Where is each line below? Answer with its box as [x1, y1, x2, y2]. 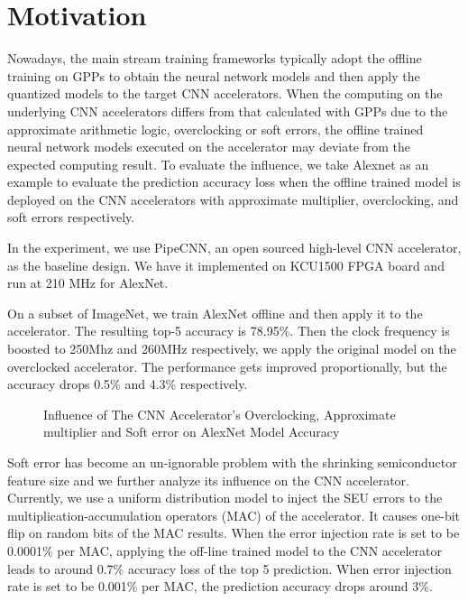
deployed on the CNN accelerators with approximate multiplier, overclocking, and [7, 190, 459, 208]
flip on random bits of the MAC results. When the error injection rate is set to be [7, 523, 460, 542]
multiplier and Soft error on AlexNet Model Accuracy [43, 422, 340, 441]
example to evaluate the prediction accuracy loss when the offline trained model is [7, 172, 461, 191]
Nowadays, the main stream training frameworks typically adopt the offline [7, 49, 422, 68]
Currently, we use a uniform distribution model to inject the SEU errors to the [7, 488, 443, 507]
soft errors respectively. [7, 208, 135, 227]
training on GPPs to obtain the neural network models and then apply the [7, 66, 420, 85]
